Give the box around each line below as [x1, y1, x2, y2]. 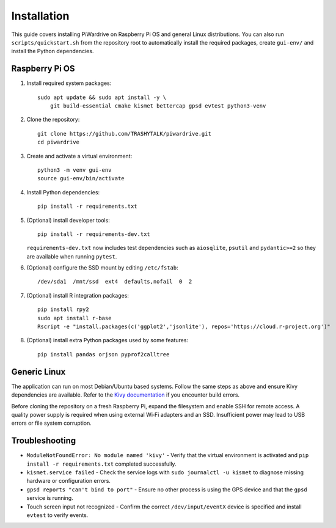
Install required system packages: [26, 79, 112, 87]
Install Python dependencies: [26, 188, 100, 196]
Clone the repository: [26, 116, 80, 123]
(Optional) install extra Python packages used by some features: [26, 337, 189, 344]
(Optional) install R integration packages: [26, 291, 130, 299]
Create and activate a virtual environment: [26, 152, 133, 159]
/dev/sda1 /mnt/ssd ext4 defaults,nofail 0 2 [37, 278, 192, 285]
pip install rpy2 [37, 306, 89, 313]
